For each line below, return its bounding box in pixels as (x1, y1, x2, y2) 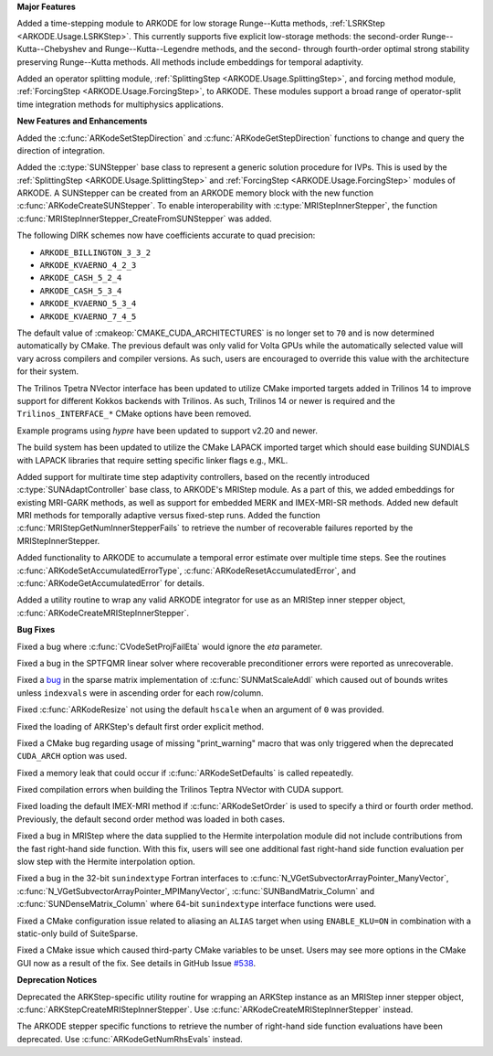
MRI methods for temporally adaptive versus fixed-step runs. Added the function (16, 510, 321, 521)
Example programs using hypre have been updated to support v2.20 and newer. (16, 425, 319, 436)
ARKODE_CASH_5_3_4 (39, 285, 122, 296)
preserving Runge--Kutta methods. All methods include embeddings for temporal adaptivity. (16, 56, 364, 68)
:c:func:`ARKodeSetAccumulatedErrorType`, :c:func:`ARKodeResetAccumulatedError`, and (16, 565, 356, 576)
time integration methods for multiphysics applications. (16, 99, 224, 110)
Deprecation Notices (16, 975, 98, 986)
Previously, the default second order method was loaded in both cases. (16, 814, 286, 825)
